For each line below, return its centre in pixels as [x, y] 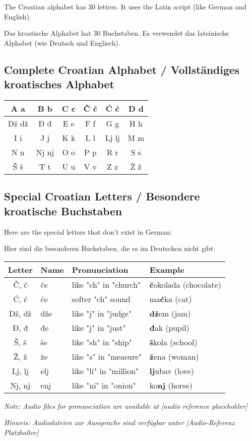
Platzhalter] [21, 432]
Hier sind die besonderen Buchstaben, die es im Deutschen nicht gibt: [110, 248]
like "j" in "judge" [101, 313]
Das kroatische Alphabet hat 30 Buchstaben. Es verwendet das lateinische [117, 33]
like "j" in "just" [99, 327]
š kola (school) [173, 342]
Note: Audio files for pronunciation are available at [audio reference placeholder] [126, 406]
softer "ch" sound [101, 299]
